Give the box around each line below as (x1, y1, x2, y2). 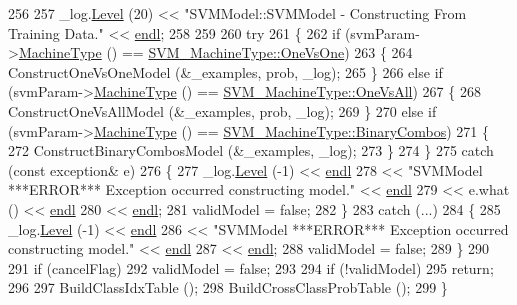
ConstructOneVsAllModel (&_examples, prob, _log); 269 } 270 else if (8, 100, 437, 121)
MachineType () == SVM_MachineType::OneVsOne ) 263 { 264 (18, 42, 413, 63)
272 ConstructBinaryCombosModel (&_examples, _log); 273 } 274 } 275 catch (8, 140, 494, 161)
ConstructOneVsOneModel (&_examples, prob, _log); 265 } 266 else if (8, 61, 443, 82)
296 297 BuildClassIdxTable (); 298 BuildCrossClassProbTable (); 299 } (8, 277, 448, 298)
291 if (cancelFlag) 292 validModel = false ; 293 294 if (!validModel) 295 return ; (8, 257, 494, 278)
